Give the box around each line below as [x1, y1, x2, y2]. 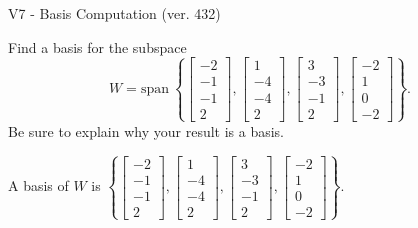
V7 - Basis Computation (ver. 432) [8, 3, 221, 23]
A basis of [8, 175, 69, 196]
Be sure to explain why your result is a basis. [8, 120, 285, 141]
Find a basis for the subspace [8, 36, 187, 57]
